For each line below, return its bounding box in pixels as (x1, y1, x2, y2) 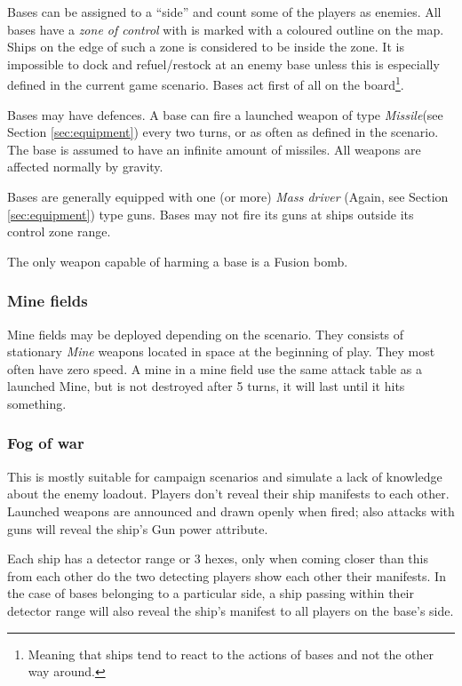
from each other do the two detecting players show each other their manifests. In (7, 566, 446, 585)
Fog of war (7, 432, 84, 454)
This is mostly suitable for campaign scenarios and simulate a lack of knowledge (7, 467, 442, 485)
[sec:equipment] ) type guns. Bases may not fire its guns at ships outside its (7, 204, 414, 223)
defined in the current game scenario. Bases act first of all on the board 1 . (7, 73, 404, 94)
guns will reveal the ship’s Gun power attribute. (7, 519, 268, 538)
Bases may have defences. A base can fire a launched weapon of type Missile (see (7, 105, 443, 124)
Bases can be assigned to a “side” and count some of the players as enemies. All (7, 3, 442, 20)
